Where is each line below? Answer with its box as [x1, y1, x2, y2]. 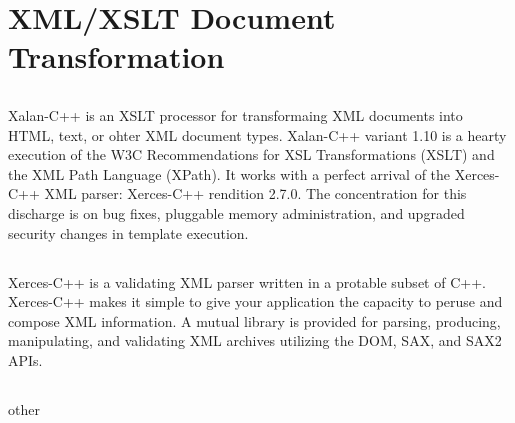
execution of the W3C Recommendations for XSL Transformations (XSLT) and [8, 144, 495, 165]
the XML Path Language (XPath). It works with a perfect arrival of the [8, 163, 451, 184]
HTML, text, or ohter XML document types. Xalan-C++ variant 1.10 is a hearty [8, 124, 507, 145]
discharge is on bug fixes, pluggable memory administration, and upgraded [8, 202, 465, 223]
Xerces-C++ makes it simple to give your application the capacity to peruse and [8, 291, 503, 312]
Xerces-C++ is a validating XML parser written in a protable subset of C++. [8, 271, 486, 292]
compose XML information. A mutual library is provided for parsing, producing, [8, 310, 501, 331]
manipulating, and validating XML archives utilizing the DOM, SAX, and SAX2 [8, 330, 502, 351]
